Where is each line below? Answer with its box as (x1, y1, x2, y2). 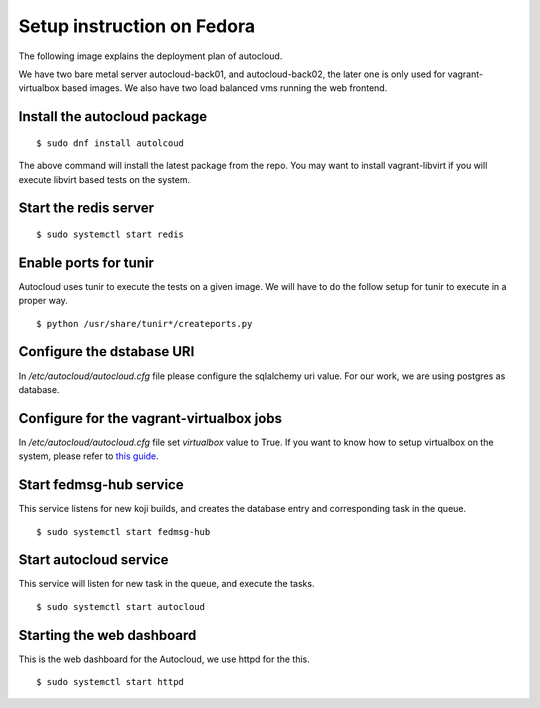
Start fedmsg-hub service (18, 476, 184, 494)
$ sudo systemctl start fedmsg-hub (36, 526, 211, 537)
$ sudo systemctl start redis (36, 228, 185, 240)
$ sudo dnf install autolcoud (36, 137, 185, 149)
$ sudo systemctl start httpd (36, 676, 185, 688)
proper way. (18, 295, 69, 307)
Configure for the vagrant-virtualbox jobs (18, 410, 283, 427)
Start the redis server (18, 200, 155, 217)
